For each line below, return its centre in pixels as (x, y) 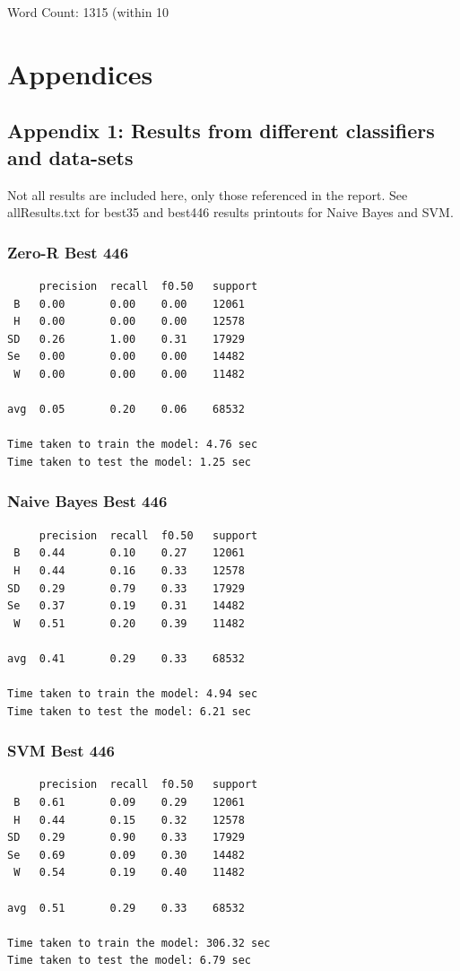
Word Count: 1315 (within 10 (88, 12)
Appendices (80, 73)
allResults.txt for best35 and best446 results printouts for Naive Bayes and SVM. (230, 212)
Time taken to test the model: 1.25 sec (130, 462)
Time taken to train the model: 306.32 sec (139, 943)
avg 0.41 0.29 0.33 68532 (126, 658)
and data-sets (70, 157)
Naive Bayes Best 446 (87, 501)
